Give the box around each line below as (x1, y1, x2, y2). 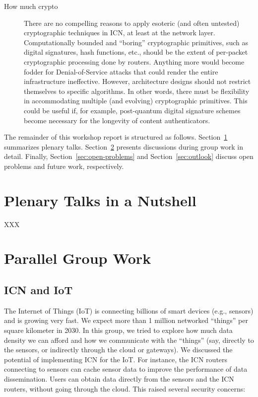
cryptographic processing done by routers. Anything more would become (24, 56, 245, 67)
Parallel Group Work (4, 248, 151, 268)
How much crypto (4, 1, 58, 11)
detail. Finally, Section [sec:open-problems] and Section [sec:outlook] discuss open (4, 151, 254, 161)
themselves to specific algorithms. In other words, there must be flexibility (24, 85, 250, 96)
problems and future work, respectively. (4, 160, 124, 171)
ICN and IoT (4, 282, 73, 297)
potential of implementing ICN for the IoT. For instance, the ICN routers (4, 354, 228, 364)
